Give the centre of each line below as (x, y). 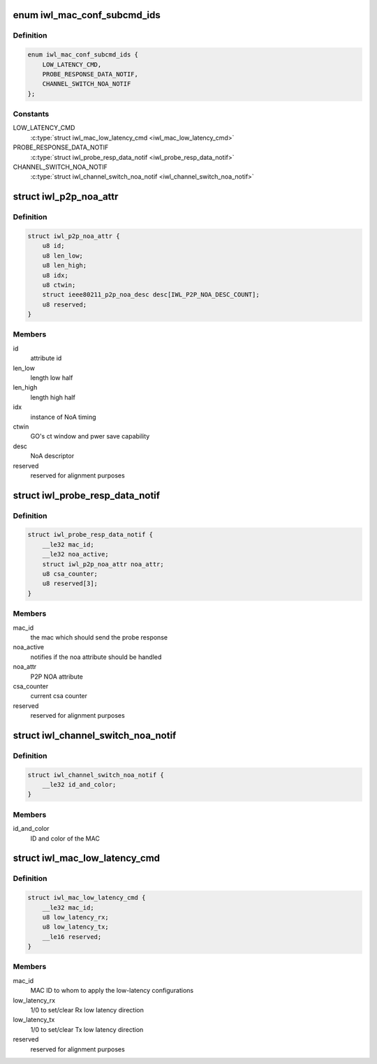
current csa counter (59, 696)
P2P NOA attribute (57, 677)
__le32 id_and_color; (79, 785)
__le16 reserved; (72, 937)
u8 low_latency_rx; (76, 917)
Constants (31, 114)
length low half (52, 378)
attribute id (46, 358)
